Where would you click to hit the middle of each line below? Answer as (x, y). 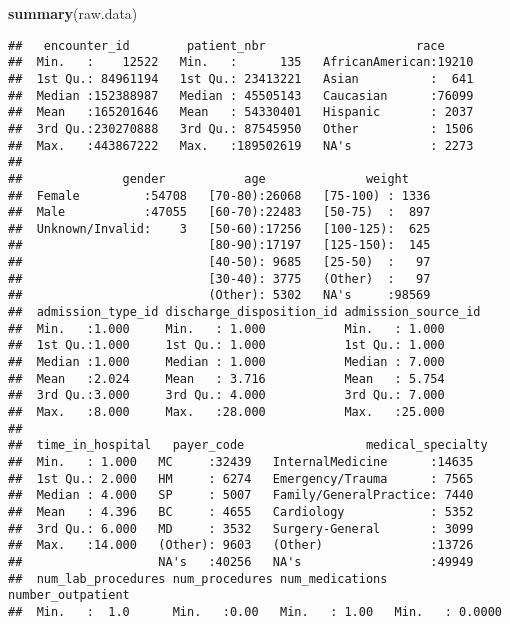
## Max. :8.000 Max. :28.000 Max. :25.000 (226, 412)
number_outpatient (69, 595)
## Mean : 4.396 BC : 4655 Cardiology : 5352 (241, 511)
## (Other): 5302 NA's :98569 (219, 295)
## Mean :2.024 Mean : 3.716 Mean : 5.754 (226, 378)
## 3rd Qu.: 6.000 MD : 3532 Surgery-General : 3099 (241, 528)
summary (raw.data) (73, 13)
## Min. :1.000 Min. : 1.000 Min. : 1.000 (226, 328)
